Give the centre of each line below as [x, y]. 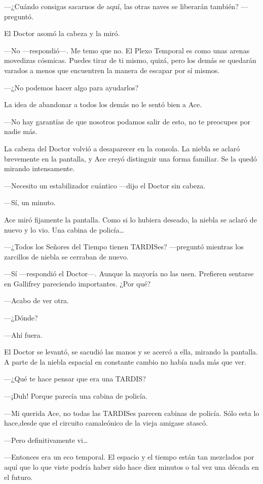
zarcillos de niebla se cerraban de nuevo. [66, 256]
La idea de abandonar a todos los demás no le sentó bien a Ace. [103, 104]
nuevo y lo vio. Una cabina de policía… [64, 229]
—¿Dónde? [21, 318]
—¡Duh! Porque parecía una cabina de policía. [76, 396]
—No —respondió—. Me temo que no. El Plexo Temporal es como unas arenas [127, 50]
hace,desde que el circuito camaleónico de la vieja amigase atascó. [106, 423]
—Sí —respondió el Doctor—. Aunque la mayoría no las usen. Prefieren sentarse [129, 273]
